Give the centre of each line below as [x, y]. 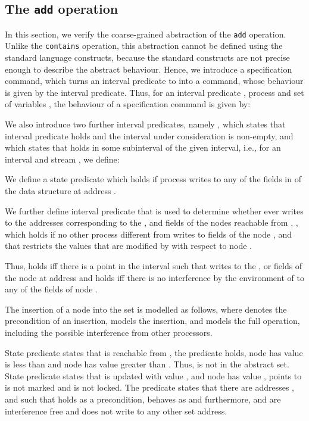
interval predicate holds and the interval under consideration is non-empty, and [149, 135]
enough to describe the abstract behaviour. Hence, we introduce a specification [149, 69]
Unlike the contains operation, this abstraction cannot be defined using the [144, 46]
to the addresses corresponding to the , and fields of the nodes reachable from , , [152, 222]
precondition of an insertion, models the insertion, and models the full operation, [152, 321]
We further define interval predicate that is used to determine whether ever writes [154, 210]
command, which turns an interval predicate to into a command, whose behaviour [154, 81]
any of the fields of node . [51, 289]
